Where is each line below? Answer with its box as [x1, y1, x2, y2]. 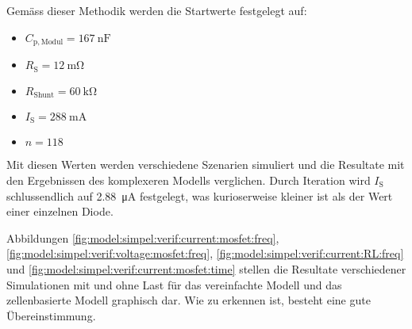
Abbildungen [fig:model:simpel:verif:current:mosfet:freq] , [6, 229, 279, 246]
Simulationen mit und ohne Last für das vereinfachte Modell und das [6, 276, 342, 293]
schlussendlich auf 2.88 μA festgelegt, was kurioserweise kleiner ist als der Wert [6, 187, 393, 204]
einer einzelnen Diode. [6, 203, 114, 220]
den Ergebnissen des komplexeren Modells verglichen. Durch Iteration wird [6, 172, 371, 188]
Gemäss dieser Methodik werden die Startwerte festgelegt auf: [6, 2, 307, 18]
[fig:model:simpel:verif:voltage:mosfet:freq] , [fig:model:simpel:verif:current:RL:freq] [6, 245, 404, 262]
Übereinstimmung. [6, 307, 96, 323]
